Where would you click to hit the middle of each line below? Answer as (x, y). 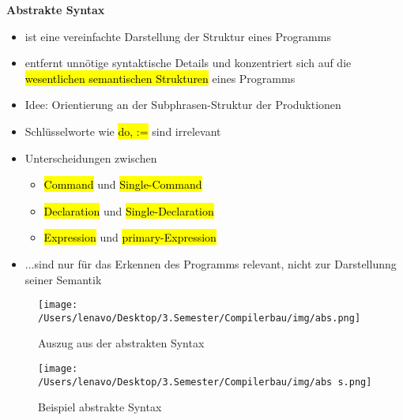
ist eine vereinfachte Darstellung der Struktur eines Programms (178, 36)
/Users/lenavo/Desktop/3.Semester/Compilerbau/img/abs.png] (200, 318)
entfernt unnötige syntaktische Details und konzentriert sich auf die (188, 63)
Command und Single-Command (123, 184)
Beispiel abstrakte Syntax (100, 407)
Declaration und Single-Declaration (129, 210)
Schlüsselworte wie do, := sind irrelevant (123, 131)
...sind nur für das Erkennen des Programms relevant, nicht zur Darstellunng (211, 263)
